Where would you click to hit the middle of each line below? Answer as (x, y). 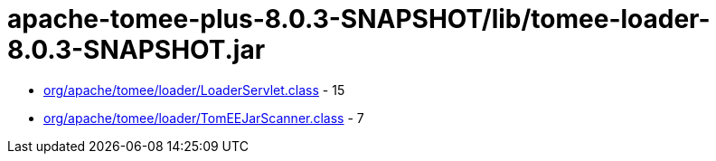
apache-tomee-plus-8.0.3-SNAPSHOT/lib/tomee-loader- (359, 19)
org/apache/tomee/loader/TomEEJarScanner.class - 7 (204, 118)
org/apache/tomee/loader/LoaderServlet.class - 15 (194, 90)
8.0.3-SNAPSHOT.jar (137, 50)
